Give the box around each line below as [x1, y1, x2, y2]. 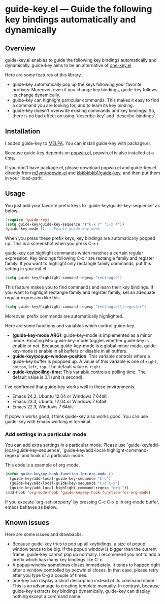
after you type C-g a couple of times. [12, 572, 88, 578]
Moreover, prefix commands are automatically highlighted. [5, 313, 124, 319]
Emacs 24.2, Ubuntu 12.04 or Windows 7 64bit [12, 393, 107, 399]
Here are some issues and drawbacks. [5, 532, 83, 537]
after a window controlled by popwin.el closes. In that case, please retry [12, 567, 159, 573]
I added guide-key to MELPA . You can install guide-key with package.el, [5, 140, 151, 146]
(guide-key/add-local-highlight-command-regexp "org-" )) [9, 485, 129, 490]
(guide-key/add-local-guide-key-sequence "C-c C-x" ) [9, 481, 120, 486]
